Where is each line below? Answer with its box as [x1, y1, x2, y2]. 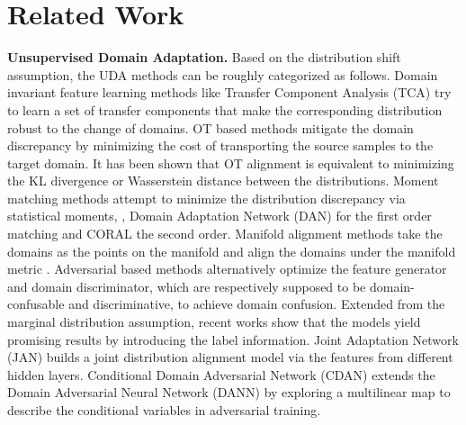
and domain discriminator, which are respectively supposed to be [7, 276, 366, 295]
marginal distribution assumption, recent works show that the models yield [7, 312, 421, 331]
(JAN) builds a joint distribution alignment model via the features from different [7, 348, 453, 366]
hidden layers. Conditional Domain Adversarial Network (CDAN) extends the [7, 365, 435, 384]
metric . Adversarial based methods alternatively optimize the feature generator [7, 259, 447, 278]
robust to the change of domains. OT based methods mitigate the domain [7, 118, 414, 137]
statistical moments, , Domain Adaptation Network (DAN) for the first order [7, 206, 432, 225]
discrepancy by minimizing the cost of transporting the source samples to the [7, 136, 434, 155]
